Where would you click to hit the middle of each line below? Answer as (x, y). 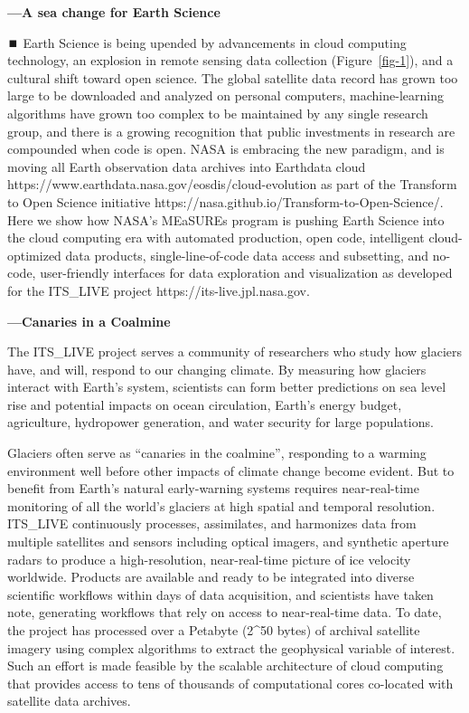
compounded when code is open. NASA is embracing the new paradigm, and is (226, 149)
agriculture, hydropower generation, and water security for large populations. (220, 422)
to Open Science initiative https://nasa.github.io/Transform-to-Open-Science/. (225, 201)
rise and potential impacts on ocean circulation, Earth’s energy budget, (205, 404)
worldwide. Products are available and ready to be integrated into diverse (211, 577)
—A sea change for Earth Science (114, 12)
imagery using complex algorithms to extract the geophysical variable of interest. (231, 647)
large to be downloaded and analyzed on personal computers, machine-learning (225, 95)
